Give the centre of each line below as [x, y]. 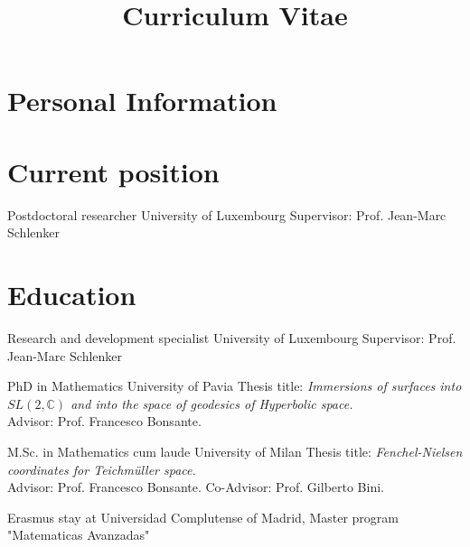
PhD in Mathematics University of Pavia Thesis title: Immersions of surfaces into [235, 386]
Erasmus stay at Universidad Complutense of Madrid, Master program [203, 517]
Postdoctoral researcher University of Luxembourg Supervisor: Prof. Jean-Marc [227, 214]
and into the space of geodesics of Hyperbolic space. [212, 403]
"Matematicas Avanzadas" [79, 535]
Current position [113, 171]
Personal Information [142, 101]
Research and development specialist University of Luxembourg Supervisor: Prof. [232, 338]
